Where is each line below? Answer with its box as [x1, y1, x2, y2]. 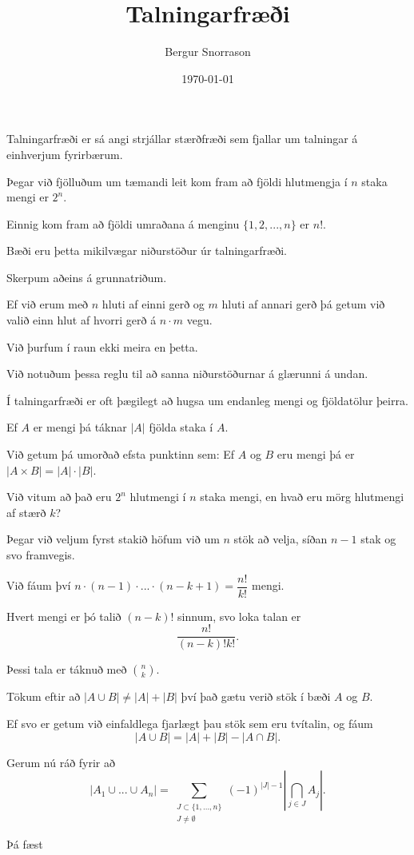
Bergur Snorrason [165, 43, 251, 60]
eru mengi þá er [277, 446, 355, 463]
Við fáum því [6, 577, 71, 594]
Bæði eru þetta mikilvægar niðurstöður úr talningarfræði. [6, 242, 287, 259]
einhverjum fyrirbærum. [6, 145, 123, 162]
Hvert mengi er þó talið [6, 607, 121, 624]
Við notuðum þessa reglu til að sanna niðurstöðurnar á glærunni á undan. [6, 365, 368, 382]
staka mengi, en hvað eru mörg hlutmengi [200, 488, 404, 505]
